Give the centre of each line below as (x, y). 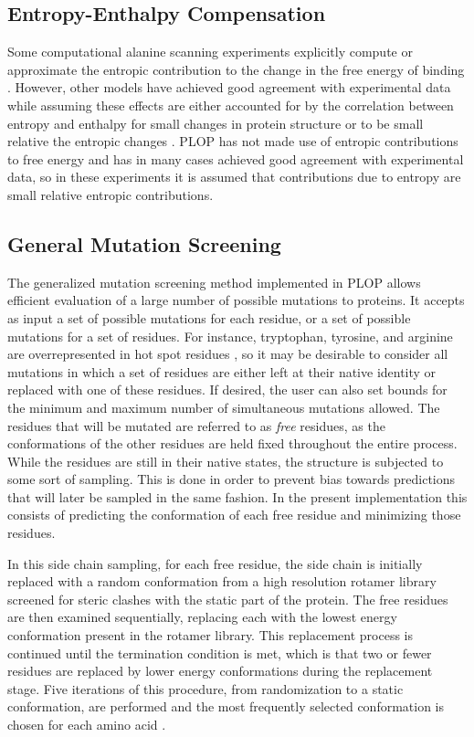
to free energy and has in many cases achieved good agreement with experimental (236, 158)
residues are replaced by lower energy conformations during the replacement (220, 671)
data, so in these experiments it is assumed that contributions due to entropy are (234, 177)
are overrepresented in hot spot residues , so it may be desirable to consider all (228, 354)
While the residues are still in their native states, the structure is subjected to (226, 461)
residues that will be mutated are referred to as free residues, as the (196, 425)
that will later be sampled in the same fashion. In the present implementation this (237, 496)
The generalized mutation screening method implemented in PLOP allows (214, 282)
